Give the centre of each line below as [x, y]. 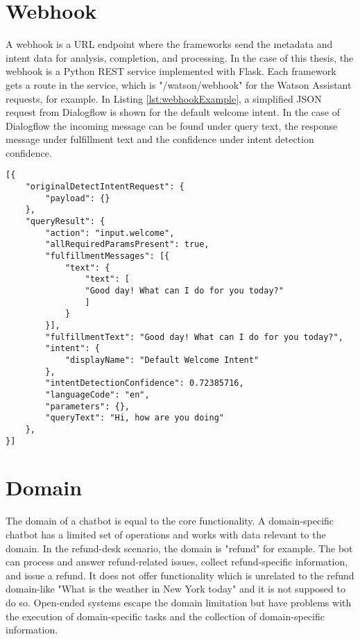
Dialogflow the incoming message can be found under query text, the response [172, 125]
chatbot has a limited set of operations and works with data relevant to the [166, 534]
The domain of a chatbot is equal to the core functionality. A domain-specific [170, 521]
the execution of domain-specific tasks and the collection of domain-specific [165, 616]
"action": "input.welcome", [110, 233]
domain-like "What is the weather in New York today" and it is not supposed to [175, 589]
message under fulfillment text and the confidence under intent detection [160, 139]
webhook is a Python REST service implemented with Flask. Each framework [171, 71]
